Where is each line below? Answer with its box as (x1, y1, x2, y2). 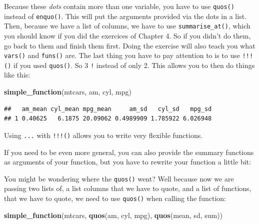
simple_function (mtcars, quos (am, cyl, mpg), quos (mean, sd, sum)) (4, 209, 223, 220)
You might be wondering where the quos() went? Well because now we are (4, 173, 234, 183)
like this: (4, 69, 30, 80)
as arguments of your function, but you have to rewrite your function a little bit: (4, 156, 251, 167)
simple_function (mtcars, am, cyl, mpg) (4, 86, 131, 97)
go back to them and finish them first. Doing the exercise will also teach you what (4, 40, 255, 50)
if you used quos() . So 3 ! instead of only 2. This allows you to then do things (13, 59, 255, 70)
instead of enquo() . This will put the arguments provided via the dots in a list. (4, 10, 246, 21)
